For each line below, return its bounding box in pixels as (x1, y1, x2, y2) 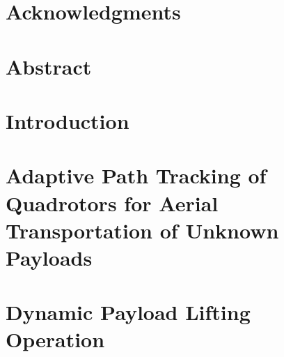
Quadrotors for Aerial (6, 188, 219, 217)
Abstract (6, 52, 92, 80)
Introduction (6, 106, 129, 135)
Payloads (6, 243, 93, 271)
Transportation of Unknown (6, 215, 279, 244)
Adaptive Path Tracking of (6, 161, 267, 190)
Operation (6, 325, 105, 354)
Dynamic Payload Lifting (6, 298, 251, 326)
